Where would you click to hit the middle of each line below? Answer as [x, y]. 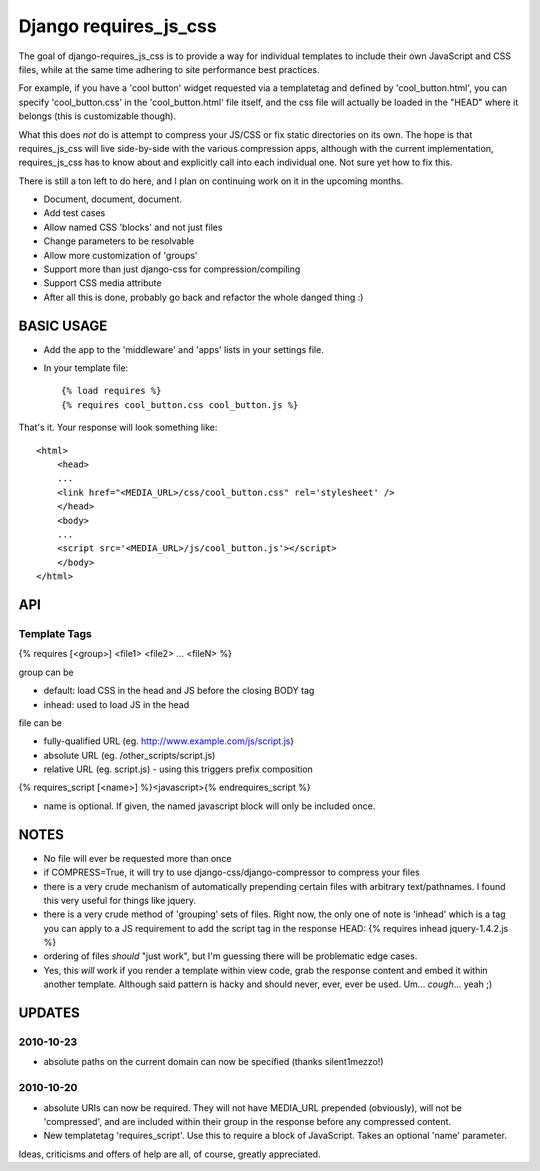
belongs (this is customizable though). [97, 116]
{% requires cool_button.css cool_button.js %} [180, 404]
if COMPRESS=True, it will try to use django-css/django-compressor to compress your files [231, 872]
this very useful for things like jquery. [120, 900]
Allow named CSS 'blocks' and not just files [133, 227]
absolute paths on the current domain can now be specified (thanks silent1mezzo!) [213, 1062]
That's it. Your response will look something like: [118, 427]
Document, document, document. [113, 199]
